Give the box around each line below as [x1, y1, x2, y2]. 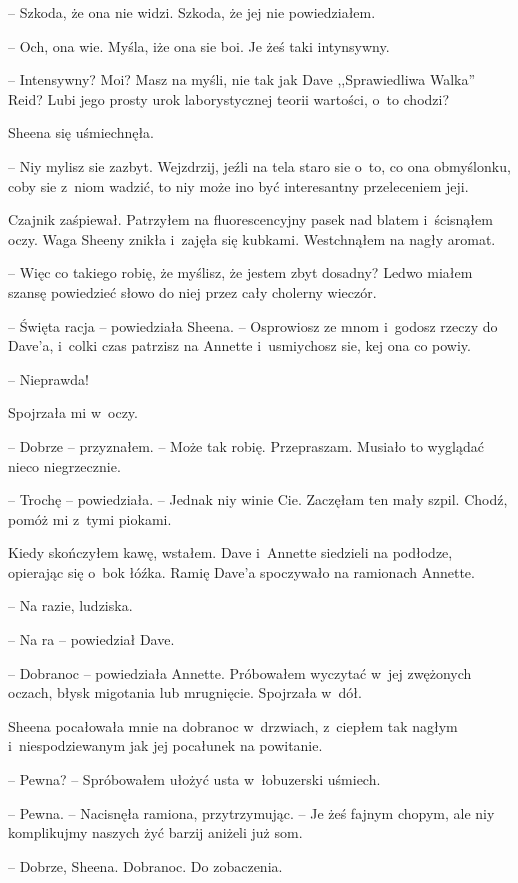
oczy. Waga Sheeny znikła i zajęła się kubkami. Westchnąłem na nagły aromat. [8, 228, 496, 249]
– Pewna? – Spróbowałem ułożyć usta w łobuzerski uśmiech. [8, 769, 381, 790]
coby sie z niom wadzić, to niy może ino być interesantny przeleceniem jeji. [8, 175, 469, 196]
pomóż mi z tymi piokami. [8, 508, 172, 529]
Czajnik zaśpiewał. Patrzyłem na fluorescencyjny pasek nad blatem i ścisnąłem [8, 209, 493, 230]
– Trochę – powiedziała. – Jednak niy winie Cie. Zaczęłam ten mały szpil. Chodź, [8, 489, 508, 510]
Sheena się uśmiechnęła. [8, 122, 155, 143]
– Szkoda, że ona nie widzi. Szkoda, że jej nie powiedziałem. [8, 2, 376, 22]
